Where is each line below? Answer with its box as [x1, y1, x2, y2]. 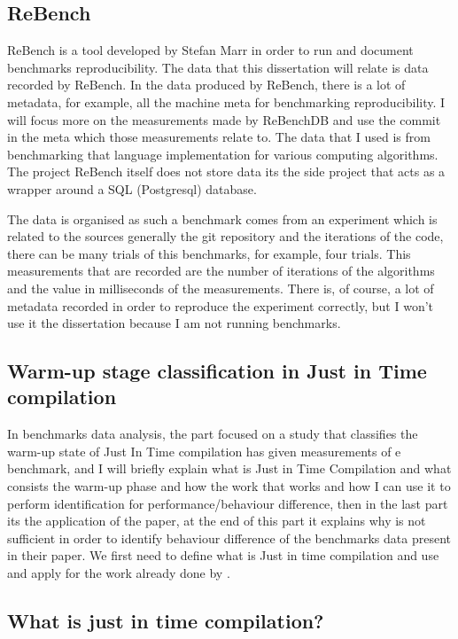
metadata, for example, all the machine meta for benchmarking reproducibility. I [7, 92, 446, 111]
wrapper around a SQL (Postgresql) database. [7, 179, 257, 198]
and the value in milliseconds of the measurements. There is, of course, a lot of [7, 278, 434, 297]
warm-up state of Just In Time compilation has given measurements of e [7, 441, 401, 460]
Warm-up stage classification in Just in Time [7, 357, 427, 385]
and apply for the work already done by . [7, 564, 230, 582]
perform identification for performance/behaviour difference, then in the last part [7, 494, 448, 512]
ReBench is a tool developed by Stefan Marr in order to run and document [7, 41, 414, 59]
